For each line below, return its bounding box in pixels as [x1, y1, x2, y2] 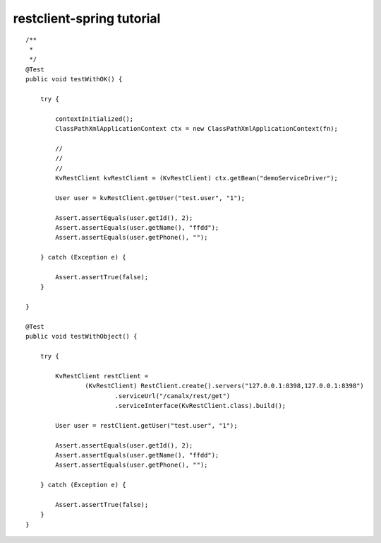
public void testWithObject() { [25, 332, 138, 341]
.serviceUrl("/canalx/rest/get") [114, 392, 231, 399]
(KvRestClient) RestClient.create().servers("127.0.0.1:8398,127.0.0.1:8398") [85, 382, 365, 390]
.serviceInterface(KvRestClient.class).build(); [114, 402, 286, 409]
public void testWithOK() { [25, 75, 123, 83]
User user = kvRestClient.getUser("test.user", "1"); [55, 194, 246, 202]
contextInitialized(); [55, 115, 134, 123]
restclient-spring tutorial [13, 11, 161, 26]
